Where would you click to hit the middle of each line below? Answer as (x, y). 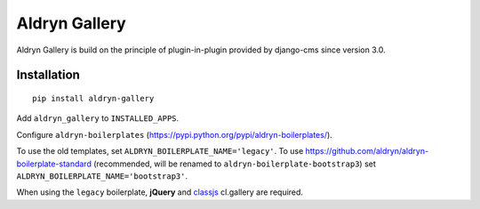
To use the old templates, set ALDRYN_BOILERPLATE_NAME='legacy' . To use (160, 151)
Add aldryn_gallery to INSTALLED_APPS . (98, 118)
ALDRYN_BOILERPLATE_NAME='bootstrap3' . (102, 176)
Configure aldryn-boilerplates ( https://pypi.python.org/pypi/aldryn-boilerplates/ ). (174, 134)
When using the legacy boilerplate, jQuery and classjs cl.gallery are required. (160, 192)
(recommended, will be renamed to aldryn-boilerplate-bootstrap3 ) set (235, 164)
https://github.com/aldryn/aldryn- (367, 151)
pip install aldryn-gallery (93, 98)
